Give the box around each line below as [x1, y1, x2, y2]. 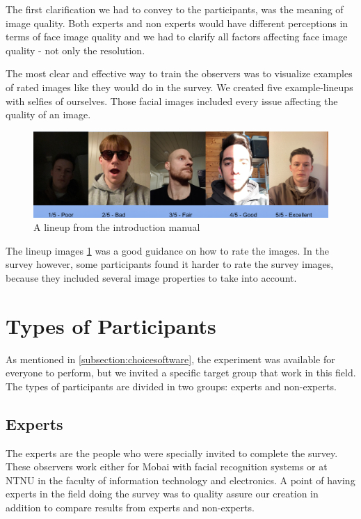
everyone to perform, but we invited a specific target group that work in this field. [6, 365, 356, 380]
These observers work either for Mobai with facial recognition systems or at [6, 459, 328, 474]
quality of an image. [6, 107, 91, 122]
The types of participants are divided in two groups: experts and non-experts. [6, 378, 337, 393]
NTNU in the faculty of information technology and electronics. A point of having [6, 472, 355, 487]
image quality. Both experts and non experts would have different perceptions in [6, 15, 348, 30]
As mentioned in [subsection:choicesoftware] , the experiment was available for [6, 351, 335, 366]
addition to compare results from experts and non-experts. [6, 500, 255, 514]
